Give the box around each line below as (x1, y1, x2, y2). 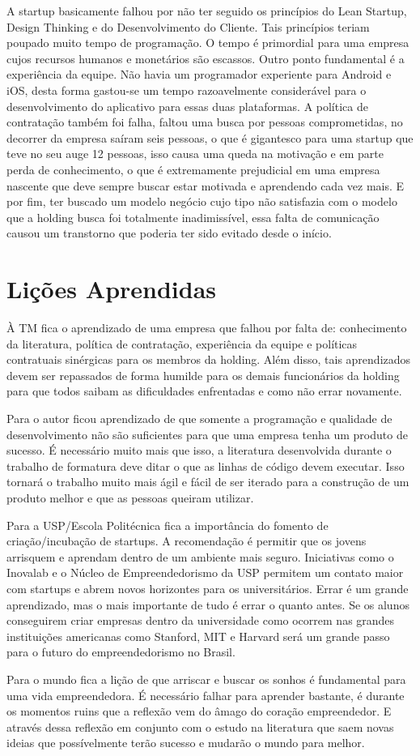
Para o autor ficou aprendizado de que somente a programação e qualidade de (6, 410, 392, 426)
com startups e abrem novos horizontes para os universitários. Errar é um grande (6, 579, 409, 596)
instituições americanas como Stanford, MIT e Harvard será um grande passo (6, 627, 390, 644)
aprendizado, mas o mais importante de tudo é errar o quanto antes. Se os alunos (6, 596, 409, 613)
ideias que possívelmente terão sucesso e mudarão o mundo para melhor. (6, 734, 365, 751)
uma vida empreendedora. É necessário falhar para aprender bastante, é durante (6, 686, 405, 703)
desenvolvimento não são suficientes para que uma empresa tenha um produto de (6, 425, 408, 442)
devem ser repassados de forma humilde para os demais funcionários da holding (6, 366, 400, 383)
